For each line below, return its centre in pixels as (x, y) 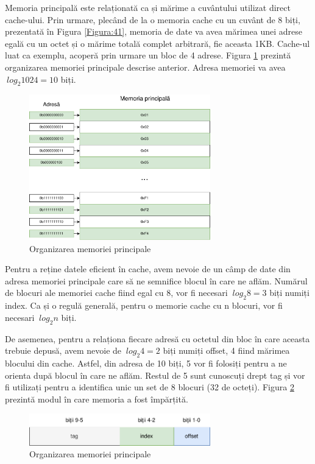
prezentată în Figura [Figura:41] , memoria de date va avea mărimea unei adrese (154, 31)
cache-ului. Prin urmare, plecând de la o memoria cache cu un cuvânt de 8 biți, (153, 19)
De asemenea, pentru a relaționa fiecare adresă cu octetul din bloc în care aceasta (157, 338)
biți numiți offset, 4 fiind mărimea (226, 350)
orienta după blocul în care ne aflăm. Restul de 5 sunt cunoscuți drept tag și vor (155, 375)
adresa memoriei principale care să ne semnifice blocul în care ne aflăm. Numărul (156, 280)
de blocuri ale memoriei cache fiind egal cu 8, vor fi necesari (116, 293)
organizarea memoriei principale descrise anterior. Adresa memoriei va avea (145, 67)
